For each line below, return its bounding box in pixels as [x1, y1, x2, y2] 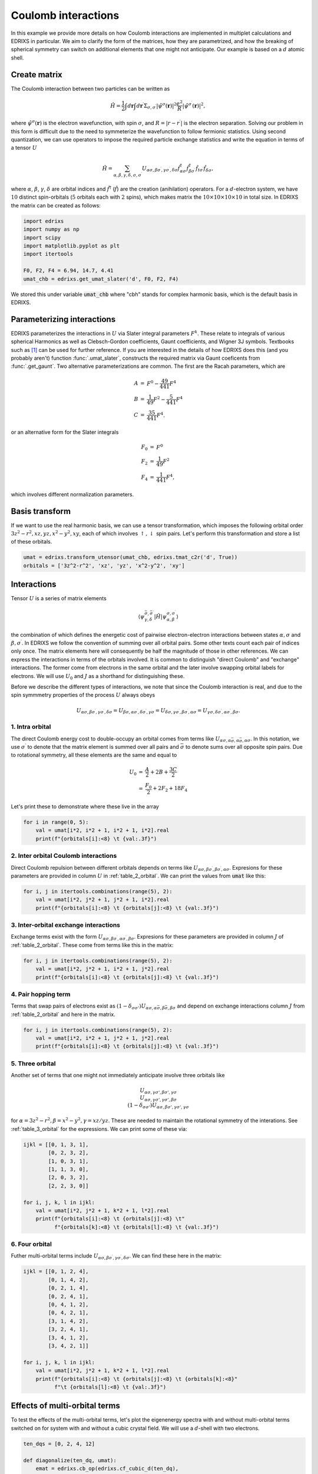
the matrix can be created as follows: [11, 202, 101, 209]
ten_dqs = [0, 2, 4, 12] [23, 1440, 95, 1447]
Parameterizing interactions [11, 314, 116, 324]
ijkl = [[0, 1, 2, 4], [23, 1268, 89, 1275]
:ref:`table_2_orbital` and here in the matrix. [11, 1011, 116, 1018]
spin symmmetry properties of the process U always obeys [11, 692, 155, 699]
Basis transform [11, 506, 71, 516]
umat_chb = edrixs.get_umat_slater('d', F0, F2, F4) [23, 275, 179, 282]
